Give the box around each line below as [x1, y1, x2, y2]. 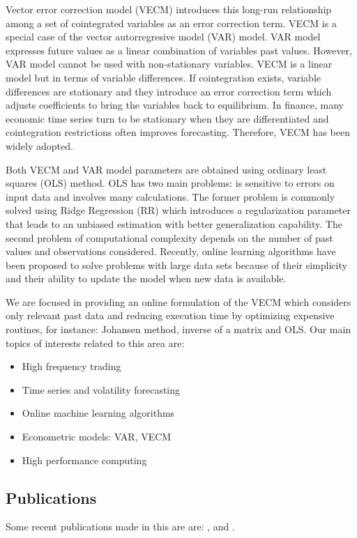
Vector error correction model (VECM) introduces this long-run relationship [6, 2, 332, 16]
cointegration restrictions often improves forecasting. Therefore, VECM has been [6, 125, 350, 139]
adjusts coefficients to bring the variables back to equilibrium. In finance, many [6, 98, 344, 112]
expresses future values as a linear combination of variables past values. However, [6, 43, 352, 57]
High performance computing [22, 452, 147, 467]
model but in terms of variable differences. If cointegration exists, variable [6, 70, 321, 84]
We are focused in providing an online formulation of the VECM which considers [6, 294, 351, 309]
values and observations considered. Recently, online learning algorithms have [6, 244, 336, 259]
